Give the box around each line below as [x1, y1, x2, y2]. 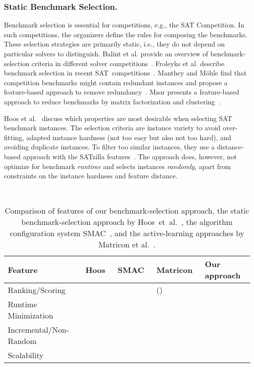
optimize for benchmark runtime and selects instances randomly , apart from [4, 161, 231, 171]
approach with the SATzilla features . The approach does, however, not [22, 151, 237, 161]
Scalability [8, 349, 43, 361]
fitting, [4, 132, 24, 142]
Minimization [8, 310, 53, 321]
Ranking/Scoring [8, 284, 66, 296]
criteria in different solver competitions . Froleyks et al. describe [31, 58, 225, 68]
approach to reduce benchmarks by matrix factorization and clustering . [4, 96, 220, 106]
